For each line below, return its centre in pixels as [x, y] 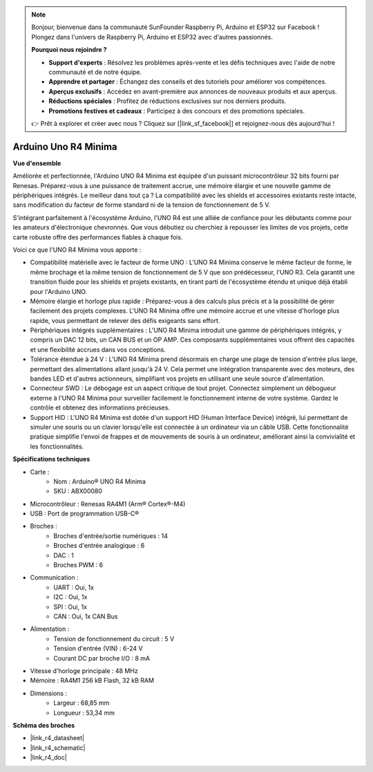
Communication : [54, 578]
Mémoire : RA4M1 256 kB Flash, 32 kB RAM [92, 681]
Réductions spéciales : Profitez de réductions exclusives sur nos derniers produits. [168, 101]
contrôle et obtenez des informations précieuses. [100, 407]
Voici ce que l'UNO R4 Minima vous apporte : [77, 250]
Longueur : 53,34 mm [84, 713]
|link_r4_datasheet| [57, 738]
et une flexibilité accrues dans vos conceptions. [98, 349]
